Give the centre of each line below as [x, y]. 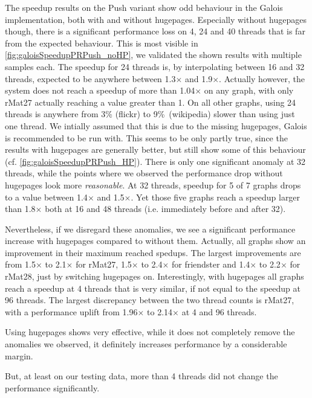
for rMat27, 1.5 [104, 264]
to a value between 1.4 [46, 197]
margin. [19, 355]
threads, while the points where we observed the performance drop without [144, 173]
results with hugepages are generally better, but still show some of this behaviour [155, 149]
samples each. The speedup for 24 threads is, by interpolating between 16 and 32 [155, 66]
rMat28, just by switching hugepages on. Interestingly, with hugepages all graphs [154, 276]
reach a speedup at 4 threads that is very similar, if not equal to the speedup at [153, 288]
